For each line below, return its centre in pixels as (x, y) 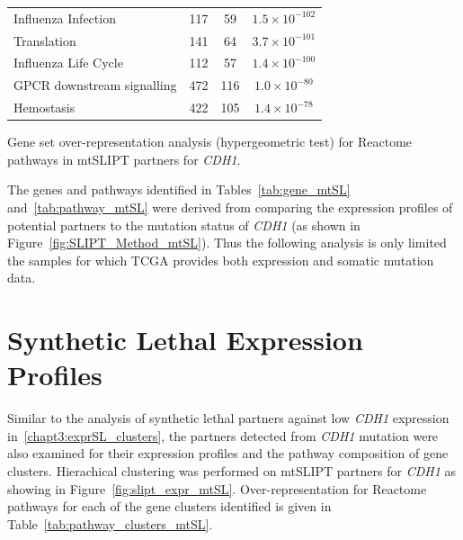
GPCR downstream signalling (95, 85)
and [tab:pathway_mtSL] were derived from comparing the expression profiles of (230, 207)
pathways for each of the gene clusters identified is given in (169, 506)
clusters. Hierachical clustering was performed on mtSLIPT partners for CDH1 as (231, 471)
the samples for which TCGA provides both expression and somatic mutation (221, 260)
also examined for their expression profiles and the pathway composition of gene (228, 453)
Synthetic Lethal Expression (185, 340)
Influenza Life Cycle (68, 63)
